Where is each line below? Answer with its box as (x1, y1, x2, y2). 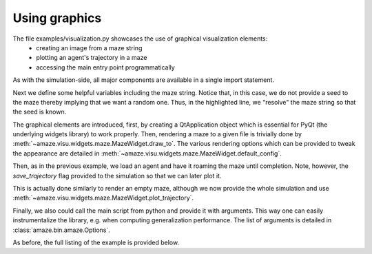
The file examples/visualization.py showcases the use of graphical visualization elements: (12, 34, 268, 43)
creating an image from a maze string (36, 43, 143, 52)
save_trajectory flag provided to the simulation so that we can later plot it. (12, 171, 222, 180)
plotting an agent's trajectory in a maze (36, 54, 147, 62)
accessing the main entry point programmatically (36, 63, 175, 72)
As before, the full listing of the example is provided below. (12, 238, 179, 246)
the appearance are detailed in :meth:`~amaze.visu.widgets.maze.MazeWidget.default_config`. (12, 149, 282, 158)
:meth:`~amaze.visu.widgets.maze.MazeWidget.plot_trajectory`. (12, 193, 194, 202)
